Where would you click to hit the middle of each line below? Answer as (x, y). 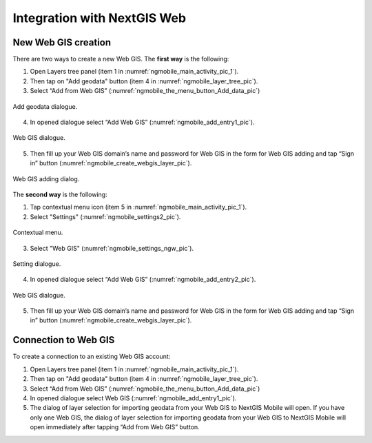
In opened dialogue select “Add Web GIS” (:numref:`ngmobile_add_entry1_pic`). (142, 122)
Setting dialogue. (37, 264)
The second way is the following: (60, 194)
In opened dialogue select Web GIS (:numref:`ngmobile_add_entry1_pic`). (133, 398)
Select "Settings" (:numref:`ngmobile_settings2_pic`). (105, 216)
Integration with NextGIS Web (99, 18)
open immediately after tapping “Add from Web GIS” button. (115, 427)
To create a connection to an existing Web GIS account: (92, 357)
